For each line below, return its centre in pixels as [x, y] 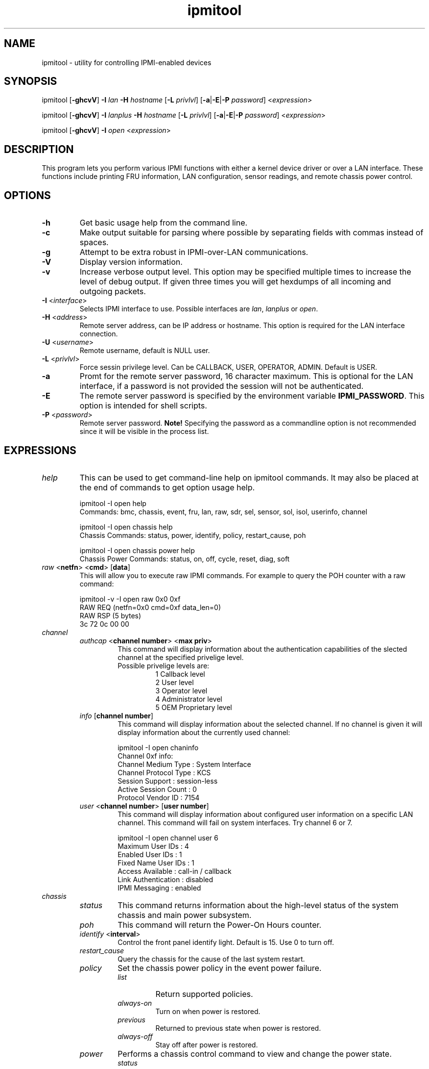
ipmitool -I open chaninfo [158, 747]
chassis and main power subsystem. [185, 915]
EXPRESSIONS [40, 450]
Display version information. [131, 262]
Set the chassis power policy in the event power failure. [220, 968]
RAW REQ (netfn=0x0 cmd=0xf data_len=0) [150, 607]
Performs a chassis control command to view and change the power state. [255, 1054]
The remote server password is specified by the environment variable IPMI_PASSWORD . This [252, 396]
